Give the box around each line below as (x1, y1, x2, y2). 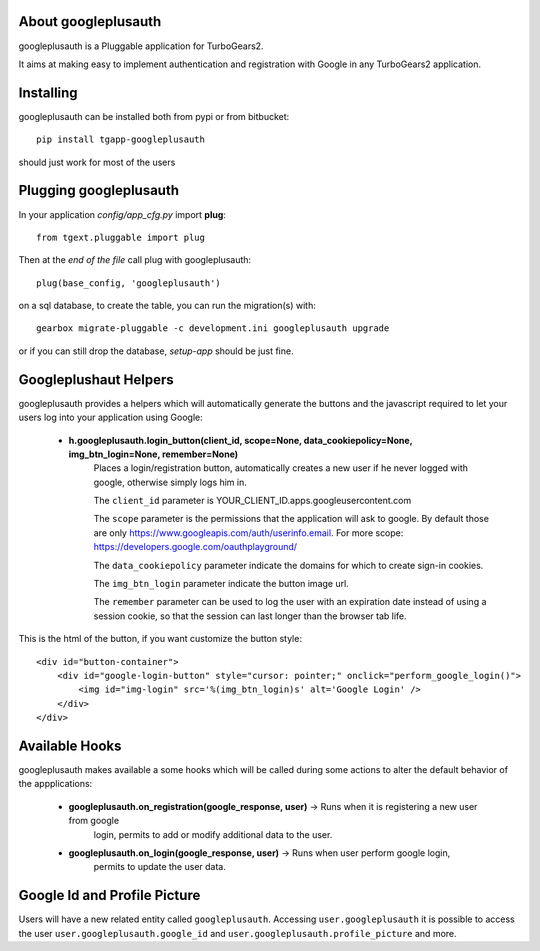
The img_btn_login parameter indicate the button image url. (93, 578, 349, 590)
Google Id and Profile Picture (18, 887, 201, 904)
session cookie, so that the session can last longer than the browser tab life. (93, 610, 407, 622)
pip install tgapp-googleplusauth (36, 134, 205, 145)
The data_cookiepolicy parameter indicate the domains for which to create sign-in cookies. (93, 559, 484, 571)
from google (68, 815, 120, 827)
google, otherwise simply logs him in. (93, 476, 247, 488)
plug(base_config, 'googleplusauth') (36, 277, 222, 289)
